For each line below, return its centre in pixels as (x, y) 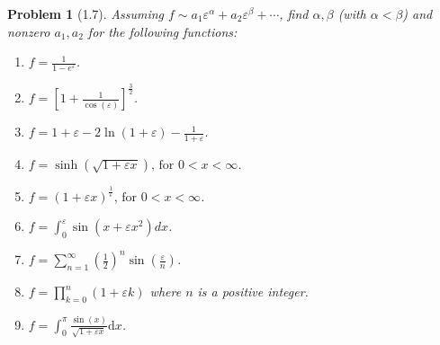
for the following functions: (162, 31)
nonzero (29, 31)
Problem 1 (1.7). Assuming (86, 13)
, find (294, 13)
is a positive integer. (253, 292)
